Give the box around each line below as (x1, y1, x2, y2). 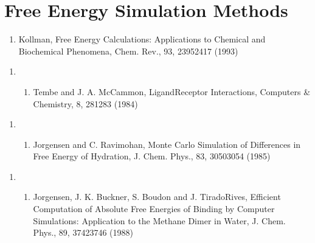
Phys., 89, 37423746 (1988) (33, 226, 133, 239)
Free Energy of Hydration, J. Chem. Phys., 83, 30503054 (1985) (33, 150, 271, 162)
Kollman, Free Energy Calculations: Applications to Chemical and (18, 33, 266, 45)
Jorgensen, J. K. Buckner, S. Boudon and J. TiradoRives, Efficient (33, 190, 281, 203)
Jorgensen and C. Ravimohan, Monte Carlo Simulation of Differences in (33, 138, 301, 150)
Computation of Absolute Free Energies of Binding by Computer (33, 202, 275, 215)
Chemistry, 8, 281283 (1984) (33, 97, 138, 110)
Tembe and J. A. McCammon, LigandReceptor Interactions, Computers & (33, 85, 311, 98)
